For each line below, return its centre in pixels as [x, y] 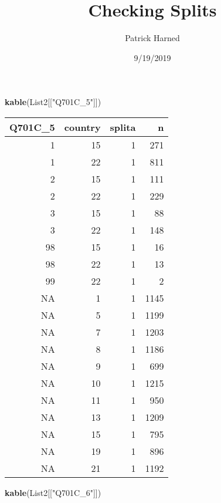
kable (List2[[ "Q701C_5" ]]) [53, 102]
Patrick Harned [152, 38]
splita [123, 127]
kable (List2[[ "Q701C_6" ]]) [53, 492]
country [82, 127]
